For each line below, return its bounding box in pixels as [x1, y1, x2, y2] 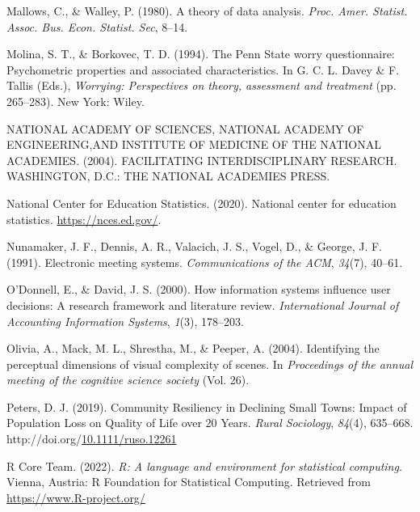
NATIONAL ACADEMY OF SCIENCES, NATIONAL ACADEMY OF [6, 120, 364, 137]
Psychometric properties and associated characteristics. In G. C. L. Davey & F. [6, 61, 400, 78]
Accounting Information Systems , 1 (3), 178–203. [6, 312, 244, 329]
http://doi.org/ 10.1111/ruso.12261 [6, 430, 177, 447]
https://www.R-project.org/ [6, 489, 145, 506]
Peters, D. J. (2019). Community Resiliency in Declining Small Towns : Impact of [6, 398, 407, 415]
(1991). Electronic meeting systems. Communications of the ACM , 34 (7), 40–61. [6, 253, 403, 270]
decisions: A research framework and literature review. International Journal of [6, 296, 399, 313]
